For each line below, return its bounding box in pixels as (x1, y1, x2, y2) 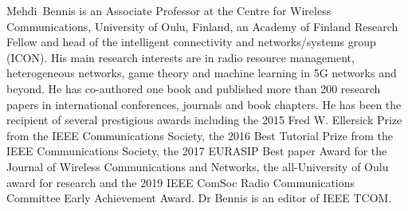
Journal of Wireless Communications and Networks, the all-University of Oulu (6, 158, 389, 174)
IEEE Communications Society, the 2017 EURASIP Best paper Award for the (6, 143, 387, 159)
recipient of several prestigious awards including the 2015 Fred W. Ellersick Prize (6, 111, 402, 128)
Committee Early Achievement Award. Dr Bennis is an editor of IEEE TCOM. (6, 190, 392, 206)
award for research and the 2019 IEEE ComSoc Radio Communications (6, 174, 355, 190)
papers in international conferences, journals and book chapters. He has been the (6, 96, 402, 112)
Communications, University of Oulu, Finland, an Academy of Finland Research (6, 18, 398, 34)
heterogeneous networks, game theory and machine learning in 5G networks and (6, 64, 397, 81)
